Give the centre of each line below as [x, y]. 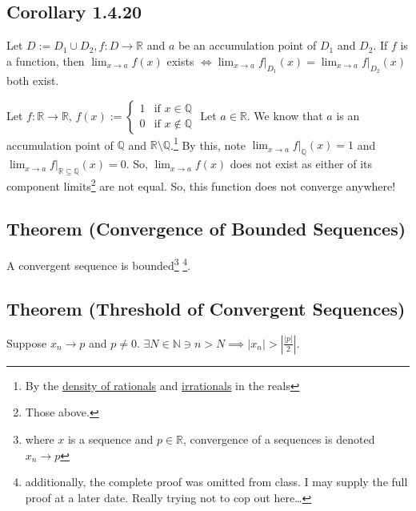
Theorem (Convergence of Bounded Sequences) [206, 229]
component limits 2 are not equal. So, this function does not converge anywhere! [201, 184]
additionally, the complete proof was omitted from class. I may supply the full [216, 482]
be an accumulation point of [247, 45]
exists [180, 60]
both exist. [33, 80]
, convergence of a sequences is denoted [279, 439]
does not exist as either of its [301, 164]
